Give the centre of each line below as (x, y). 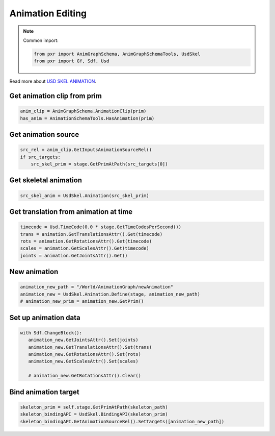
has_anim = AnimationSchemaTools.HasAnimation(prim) (87, 118)
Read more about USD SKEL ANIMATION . (53, 81)
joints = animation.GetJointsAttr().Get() (74, 256)
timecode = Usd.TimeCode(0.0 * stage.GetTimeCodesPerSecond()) (101, 227)
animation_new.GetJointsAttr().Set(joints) (83, 340)
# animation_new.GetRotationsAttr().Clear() (85, 376)
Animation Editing (48, 13)
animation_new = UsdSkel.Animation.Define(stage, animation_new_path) (110, 294)
